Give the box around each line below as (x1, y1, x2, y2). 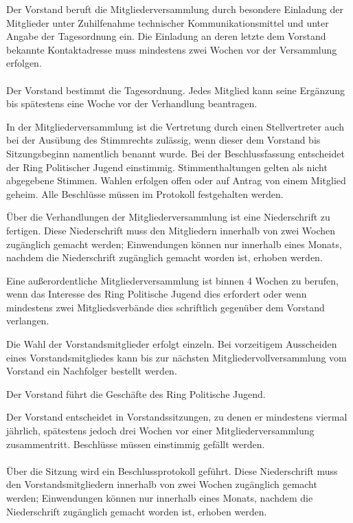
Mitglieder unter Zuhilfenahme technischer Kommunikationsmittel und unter (6, 15, 329, 30)
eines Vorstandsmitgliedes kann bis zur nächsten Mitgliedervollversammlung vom (6, 350, 347, 364)
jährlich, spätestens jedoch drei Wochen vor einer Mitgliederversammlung (6, 423, 315, 438)
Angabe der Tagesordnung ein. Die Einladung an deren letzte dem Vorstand (6, 29, 326, 43)
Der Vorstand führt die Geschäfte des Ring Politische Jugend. (6, 386, 266, 401)
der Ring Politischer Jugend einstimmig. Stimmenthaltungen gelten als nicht (6, 159, 328, 174)
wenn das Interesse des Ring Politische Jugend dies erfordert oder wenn (6, 287, 307, 301)
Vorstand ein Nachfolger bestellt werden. (6, 364, 177, 378)
